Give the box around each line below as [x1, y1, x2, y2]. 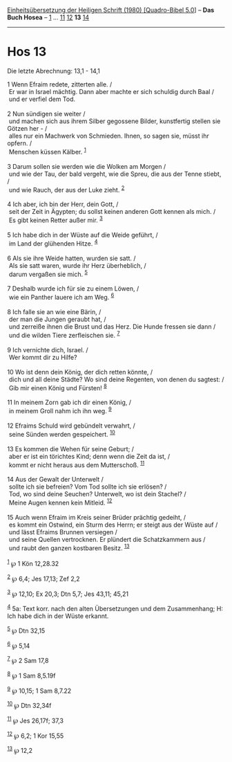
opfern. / [7, 138, 32, 147]
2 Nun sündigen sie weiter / [7, 109, 86, 118]
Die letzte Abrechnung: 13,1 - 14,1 [7, 66, 100, 75]
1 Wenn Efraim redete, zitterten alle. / [7, 80, 113, 89]
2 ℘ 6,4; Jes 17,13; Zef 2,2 [7, 574, 81, 583]
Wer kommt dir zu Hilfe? [8, 353, 77, 361]
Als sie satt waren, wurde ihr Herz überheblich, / [8, 261, 146, 269]
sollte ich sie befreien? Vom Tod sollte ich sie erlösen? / [8, 482, 167, 491]
